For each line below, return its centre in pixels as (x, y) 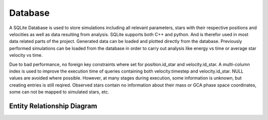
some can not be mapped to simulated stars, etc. (59, 92)
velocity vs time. (26, 55)
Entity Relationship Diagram (53, 106)
